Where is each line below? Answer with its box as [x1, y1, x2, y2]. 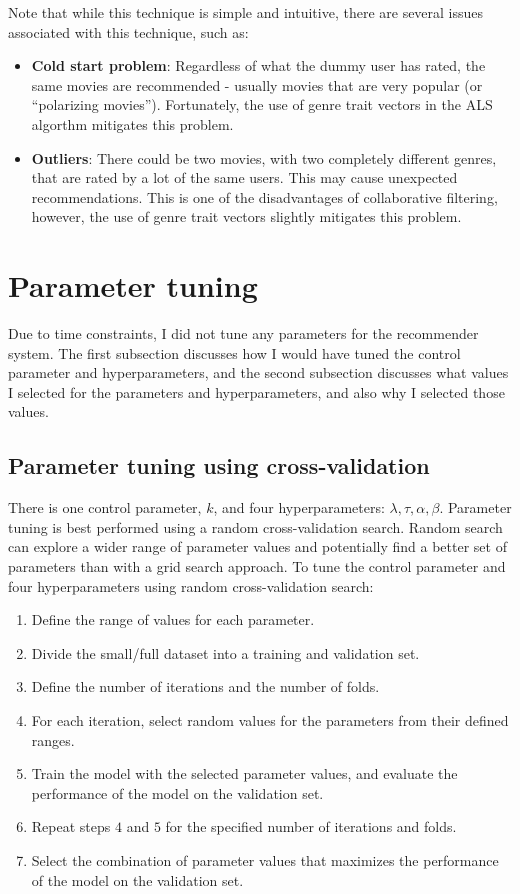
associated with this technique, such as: [8, 21, 249, 42]
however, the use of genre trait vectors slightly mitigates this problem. [31, 206, 462, 227]
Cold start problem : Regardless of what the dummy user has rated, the [31, 55, 486, 76]
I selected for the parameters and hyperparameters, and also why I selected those [8, 381, 505, 402]
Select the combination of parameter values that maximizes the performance [31, 849, 499, 870]
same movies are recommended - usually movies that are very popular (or [31, 74, 483, 95]
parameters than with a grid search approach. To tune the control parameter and [8, 556, 506, 577]
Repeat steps [31, 816, 111, 837]
